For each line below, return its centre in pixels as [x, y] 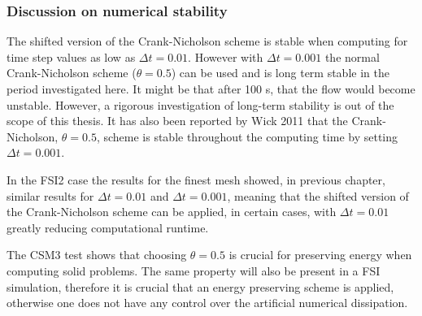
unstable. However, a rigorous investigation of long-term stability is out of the [200, 104]
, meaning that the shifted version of [318, 195]
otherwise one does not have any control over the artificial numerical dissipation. [207, 303]
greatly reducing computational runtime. [108, 227]
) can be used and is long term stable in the [280, 73]
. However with [226, 56]
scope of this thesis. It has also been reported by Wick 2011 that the [177, 121]
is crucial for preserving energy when [320, 255]
